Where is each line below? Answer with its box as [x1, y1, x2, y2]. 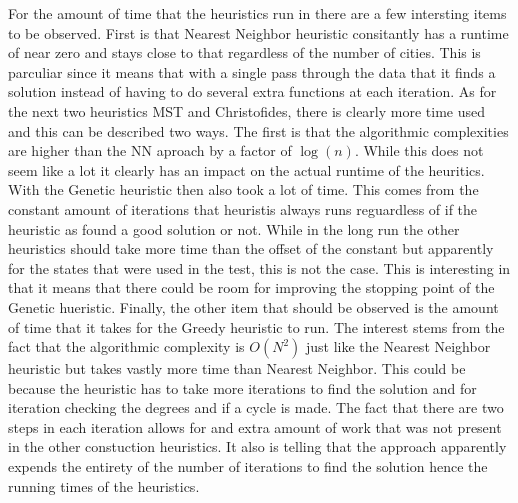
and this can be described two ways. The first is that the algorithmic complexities [8, 120, 509, 141]
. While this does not [354, 140, 484, 161]
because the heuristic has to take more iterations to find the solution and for [8, 377, 477, 398]
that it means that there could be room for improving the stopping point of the [8, 277, 495, 298]
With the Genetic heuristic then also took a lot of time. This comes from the [8, 179, 479, 200]
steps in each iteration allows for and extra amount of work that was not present [8, 416, 502, 437]
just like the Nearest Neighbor [305, 336, 491, 357]
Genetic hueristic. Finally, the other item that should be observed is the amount [8, 296, 499, 317]
